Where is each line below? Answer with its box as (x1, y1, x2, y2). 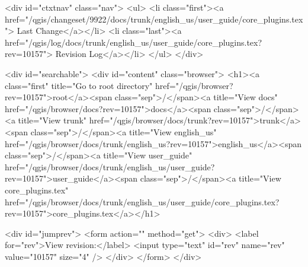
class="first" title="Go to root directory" (5, 79, 153, 91)
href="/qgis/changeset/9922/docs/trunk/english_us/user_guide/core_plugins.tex (5, 12, 303, 25)
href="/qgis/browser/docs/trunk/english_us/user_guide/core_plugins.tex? (5, 195, 280, 208)
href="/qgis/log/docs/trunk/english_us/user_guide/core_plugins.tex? (5, 36, 262, 48)
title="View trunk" (18, 114, 87, 126)
